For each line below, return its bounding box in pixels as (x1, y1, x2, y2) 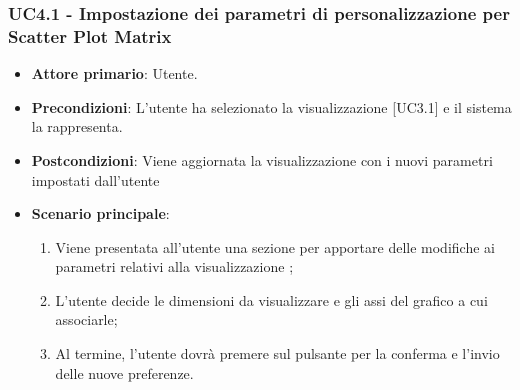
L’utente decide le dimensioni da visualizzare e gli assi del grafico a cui (55, 289, 488, 310)
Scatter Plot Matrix (8, 23, 172, 48)
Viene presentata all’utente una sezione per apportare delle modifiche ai (55, 236, 495, 257)
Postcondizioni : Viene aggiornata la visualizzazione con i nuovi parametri (31, 149, 493, 170)
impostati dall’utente (31, 169, 160, 190)
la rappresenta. (31, 116, 123, 137)
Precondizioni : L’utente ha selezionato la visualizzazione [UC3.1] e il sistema (31, 96, 512, 117)
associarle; (55, 309, 118, 330)
